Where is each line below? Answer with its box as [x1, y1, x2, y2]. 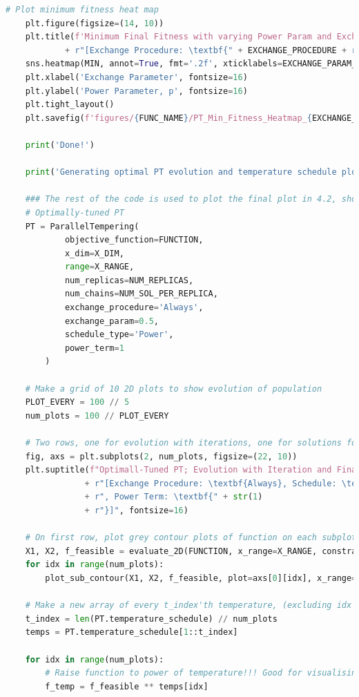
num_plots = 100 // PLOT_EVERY [25, 410, 169, 421]
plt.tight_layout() [25, 99, 115, 110]
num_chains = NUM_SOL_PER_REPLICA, [64, 289, 218, 299]
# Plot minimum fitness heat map [6, 5, 159, 15]
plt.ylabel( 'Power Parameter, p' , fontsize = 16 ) [25, 86, 248, 96]
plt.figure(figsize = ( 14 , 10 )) [25, 18, 164, 28]
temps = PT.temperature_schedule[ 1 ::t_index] [25, 627, 238, 638]
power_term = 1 [64, 343, 124, 353]
